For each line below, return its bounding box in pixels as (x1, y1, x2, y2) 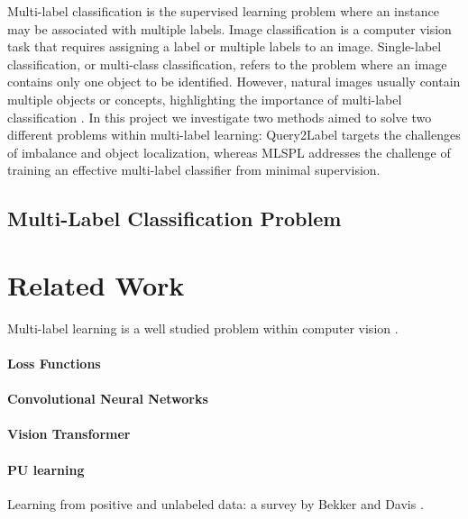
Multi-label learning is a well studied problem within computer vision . (7, 318, 399, 337)
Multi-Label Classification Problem (7, 205, 342, 232)
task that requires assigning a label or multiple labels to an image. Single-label (7, 37, 442, 56)
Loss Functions (7, 354, 101, 373)
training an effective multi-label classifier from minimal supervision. (7, 160, 381, 179)
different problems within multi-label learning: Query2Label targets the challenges (7, 125, 461, 144)
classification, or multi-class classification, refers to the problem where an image (7, 54, 447, 73)
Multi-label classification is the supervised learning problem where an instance (7, 2, 439, 20)
